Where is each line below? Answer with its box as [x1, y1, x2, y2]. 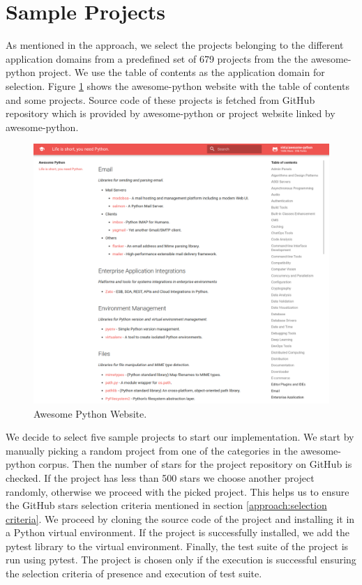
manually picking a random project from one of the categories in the [6, 443, 298, 457]
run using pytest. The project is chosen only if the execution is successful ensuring [6, 552, 356, 567]
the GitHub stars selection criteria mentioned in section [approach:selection [6, 498, 327, 512]
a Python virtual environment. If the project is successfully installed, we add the [6, 525, 350, 540]
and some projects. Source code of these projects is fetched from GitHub [6, 92, 315, 107]
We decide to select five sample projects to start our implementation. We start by [6, 430, 354, 444]
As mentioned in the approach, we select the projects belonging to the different [6, 38, 344, 52]
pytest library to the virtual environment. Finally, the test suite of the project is [6, 538, 349, 553]
